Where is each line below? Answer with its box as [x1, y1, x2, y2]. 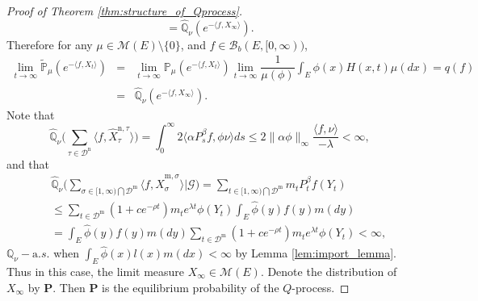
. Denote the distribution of [260, 262, 397, 279]
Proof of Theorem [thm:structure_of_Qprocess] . [6, 2, 243, 19]
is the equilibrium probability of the [102, 278, 279, 295]
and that [6, 155, 49, 172]
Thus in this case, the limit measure [6, 262, 185, 279]
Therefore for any [6, 36, 93, 52]
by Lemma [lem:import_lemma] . [235, 245, 396, 261]
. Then [52, 278, 86, 295]
